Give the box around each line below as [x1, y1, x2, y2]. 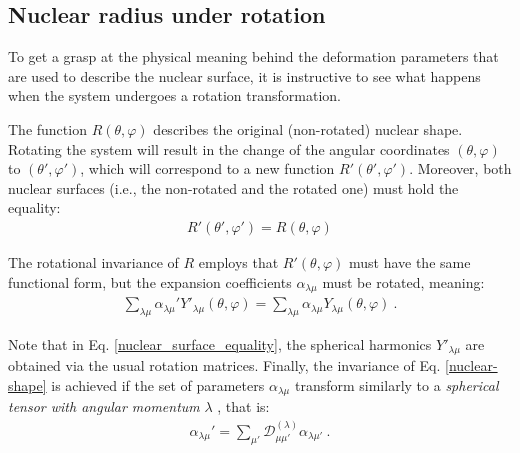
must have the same [348, 251, 471, 272]
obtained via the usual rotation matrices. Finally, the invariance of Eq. [8, 355, 441, 376]
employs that [198, 251, 279, 272]
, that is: [217, 396, 270, 417]
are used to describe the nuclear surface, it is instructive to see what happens [8, 65, 481, 86]
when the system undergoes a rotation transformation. [8, 85, 341, 106]
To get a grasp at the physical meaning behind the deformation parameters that [8, 46, 499, 67]
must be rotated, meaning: [322, 271, 485, 292]
